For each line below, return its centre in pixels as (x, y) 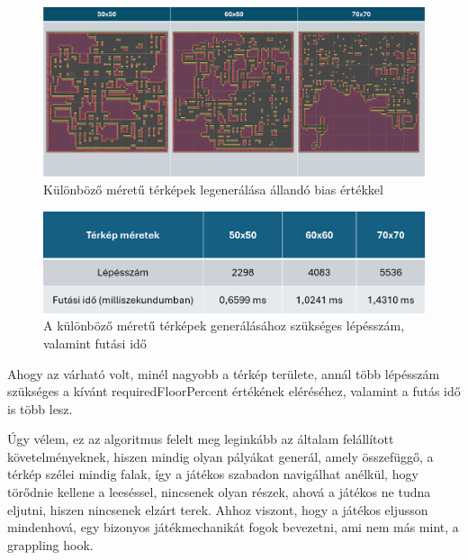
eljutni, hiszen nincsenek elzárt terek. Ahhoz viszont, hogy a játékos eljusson (218, 509)
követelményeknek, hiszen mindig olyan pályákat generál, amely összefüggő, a (220, 456)
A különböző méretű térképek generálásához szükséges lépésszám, (224, 325)
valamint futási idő (95, 343)
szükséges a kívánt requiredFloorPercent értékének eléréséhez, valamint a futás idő (234, 391)
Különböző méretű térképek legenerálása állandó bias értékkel (213, 189)
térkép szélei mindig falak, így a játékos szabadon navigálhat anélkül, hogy (213, 474)
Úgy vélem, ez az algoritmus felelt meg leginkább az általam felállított (201, 439)
